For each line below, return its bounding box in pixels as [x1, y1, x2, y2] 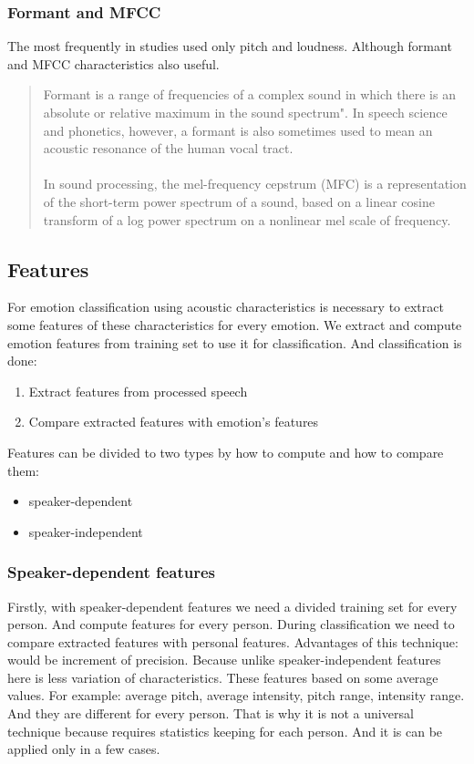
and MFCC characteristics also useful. [7, 54, 220, 73]
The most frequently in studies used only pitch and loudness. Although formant [7, 36, 452, 56]
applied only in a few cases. [7, 739, 160, 759]
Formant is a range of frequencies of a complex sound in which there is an [43, 85, 456, 104]
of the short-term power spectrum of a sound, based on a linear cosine [43, 191, 435, 211]
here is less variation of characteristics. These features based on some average [7, 667, 438, 687]
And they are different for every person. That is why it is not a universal [7, 704, 414, 723]
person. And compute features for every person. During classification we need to [7, 614, 455, 634]
